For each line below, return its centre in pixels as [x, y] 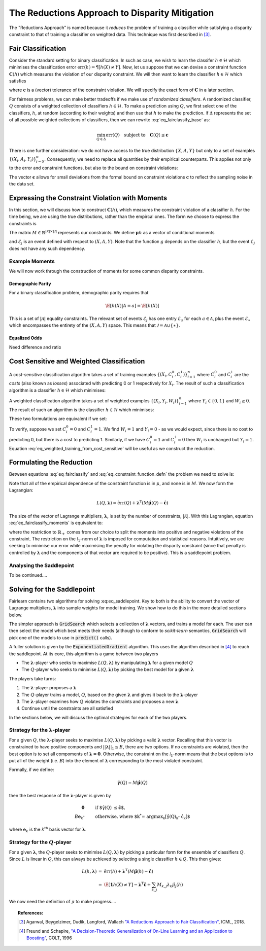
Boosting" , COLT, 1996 [49, 938]
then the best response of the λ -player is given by [60, 795]
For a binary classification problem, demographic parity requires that [79, 293]
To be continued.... [28, 575]
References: [31, 913]
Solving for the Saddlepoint [52, 589]
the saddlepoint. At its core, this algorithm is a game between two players [84, 654]
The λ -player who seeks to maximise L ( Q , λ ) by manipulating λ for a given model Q [107, 663]
